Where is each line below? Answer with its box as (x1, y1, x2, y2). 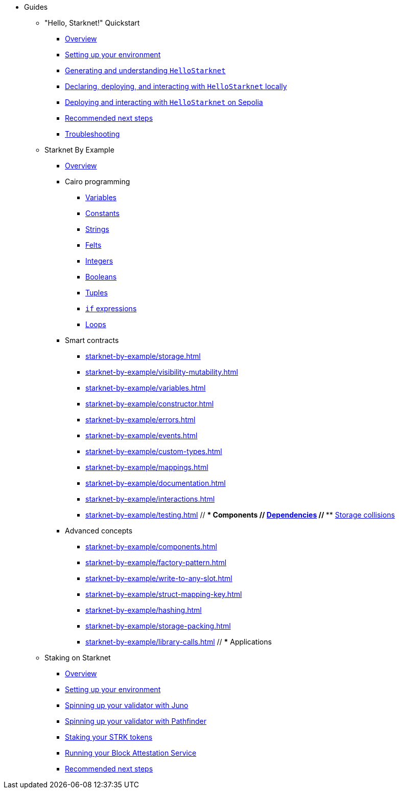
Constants (85, 209, 120, 218)
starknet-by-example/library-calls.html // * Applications (85, 637, 272, 646)
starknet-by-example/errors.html (85, 415, 196, 424)
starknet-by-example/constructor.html (85, 399, 214, 408)
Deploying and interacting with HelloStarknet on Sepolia (65, 98, 263, 106)
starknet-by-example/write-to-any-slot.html (85, 574, 232, 583)
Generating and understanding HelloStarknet (65, 66, 226, 75)
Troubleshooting (65, 130, 120, 138)
